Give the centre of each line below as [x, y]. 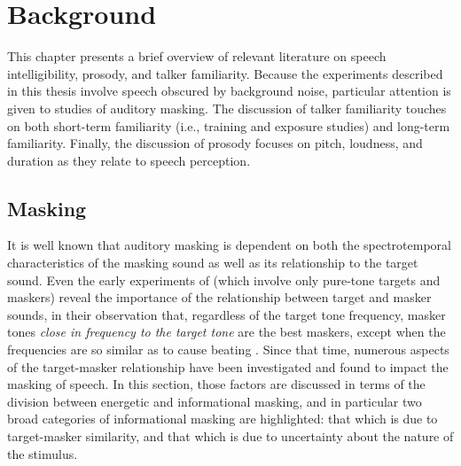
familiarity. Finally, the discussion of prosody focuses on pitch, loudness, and [215, 143]
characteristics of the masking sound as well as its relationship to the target [213, 263]
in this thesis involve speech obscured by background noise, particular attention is [229, 91]
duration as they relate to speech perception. [129, 160]
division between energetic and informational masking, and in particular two [215, 401]
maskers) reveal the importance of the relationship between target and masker [219, 297]
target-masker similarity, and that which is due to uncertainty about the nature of [230, 436]
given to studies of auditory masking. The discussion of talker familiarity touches [227, 108]
